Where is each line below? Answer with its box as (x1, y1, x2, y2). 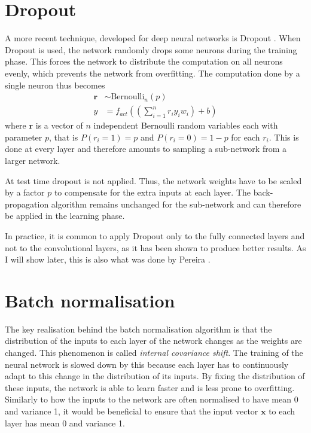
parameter (5, 130, 42, 143)
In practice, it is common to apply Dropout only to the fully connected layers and (5, 229, 305, 242)
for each (231, 130, 260, 143)
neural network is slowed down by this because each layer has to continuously (5, 358, 289, 370)
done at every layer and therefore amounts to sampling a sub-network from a (5, 142, 287, 155)
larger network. (5, 154, 60, 166)
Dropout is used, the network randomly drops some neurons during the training (5, 43, 297, 56)
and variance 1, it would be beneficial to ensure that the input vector (5, 404, 258, 417)
